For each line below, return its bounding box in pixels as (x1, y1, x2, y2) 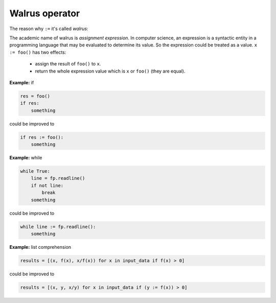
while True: (20, 168, 51, 174)
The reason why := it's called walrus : (9, 26, 88, 32)
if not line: (31, 182, 64, 189)
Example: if (9, 79, 34, 85)
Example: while (9, 155, 42, 160)
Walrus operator (9, 8, 80, 19)
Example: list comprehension (9, 244, 72, 250)
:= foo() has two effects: (9, 49, 66, 55)
